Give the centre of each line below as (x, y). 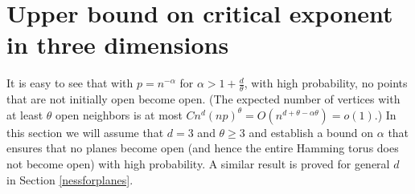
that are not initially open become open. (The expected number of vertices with (203, 99)
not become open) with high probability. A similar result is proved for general (198, 163)
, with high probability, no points (326, 83)
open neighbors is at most (119, 114)
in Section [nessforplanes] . (70, 179)
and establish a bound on (311, 132)
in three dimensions (118, 44)
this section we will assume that (85, 132)
